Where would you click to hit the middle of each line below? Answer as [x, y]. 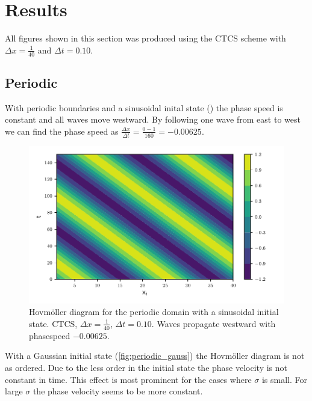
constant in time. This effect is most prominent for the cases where [128, 379]
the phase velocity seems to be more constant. [118, 391]
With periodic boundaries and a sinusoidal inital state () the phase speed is [144, 107]
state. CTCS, [53, 323]
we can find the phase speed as [62, 131]
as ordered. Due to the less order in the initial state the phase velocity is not [146, 367]
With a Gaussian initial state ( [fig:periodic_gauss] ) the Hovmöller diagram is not [155, 356]
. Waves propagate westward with [214, 323]
